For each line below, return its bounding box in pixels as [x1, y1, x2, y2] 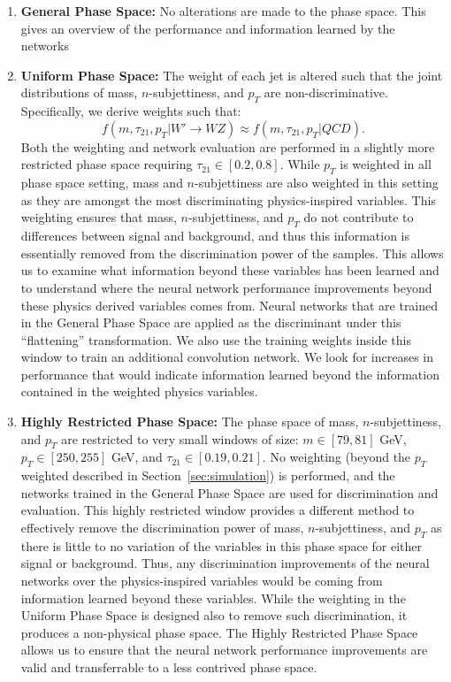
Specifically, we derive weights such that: [20, 102, 241, 120]
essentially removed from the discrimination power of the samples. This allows [20, 243, 444, 262]
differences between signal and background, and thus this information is [20, 226, 409, 245]
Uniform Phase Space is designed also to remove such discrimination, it [20, 606, 408, 625]
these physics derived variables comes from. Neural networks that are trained [20, 295, 439, 314]
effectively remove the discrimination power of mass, [20, 518, 304, 537]
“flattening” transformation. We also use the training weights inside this [20, 330, 412, 349]
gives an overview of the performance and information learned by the [20, 19, 395, 37]
